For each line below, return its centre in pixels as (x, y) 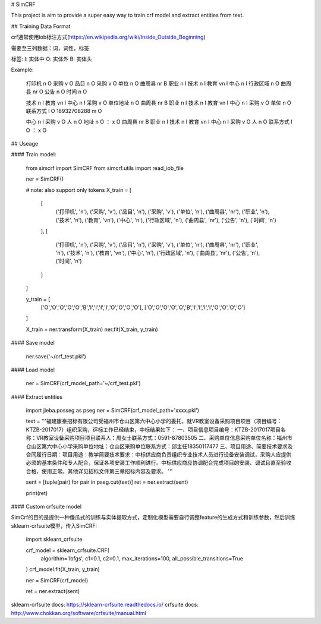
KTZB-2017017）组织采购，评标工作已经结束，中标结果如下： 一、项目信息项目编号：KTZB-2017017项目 (153, 429)
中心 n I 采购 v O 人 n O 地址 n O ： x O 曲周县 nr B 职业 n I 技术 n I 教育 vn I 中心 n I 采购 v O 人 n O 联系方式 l (159, 122)
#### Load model (33, 370)
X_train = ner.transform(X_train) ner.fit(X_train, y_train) (92, 329)
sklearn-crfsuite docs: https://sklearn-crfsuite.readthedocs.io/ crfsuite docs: (105, 605)
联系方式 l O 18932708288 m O (64, 111)
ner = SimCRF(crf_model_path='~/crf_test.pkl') (83, 383)
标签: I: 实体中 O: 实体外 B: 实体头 (51, 59)
